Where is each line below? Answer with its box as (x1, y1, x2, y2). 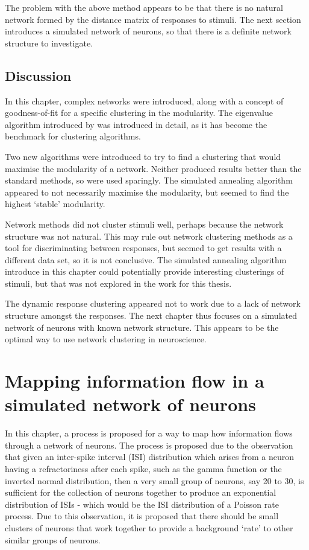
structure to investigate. (5, 36, 93, 49)
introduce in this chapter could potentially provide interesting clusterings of (5, 265, 284, 278)
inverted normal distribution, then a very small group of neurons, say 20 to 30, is (5, 474, 304, 487)
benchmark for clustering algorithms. (5, 130, 141, 142)
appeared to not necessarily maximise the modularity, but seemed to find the (5, 185, 289, 198)
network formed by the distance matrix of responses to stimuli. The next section (5, 13, 301, 25)
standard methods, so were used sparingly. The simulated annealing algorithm (5, 174, 293, 187)
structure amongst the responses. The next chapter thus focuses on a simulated (5, 309, 297, 322)
